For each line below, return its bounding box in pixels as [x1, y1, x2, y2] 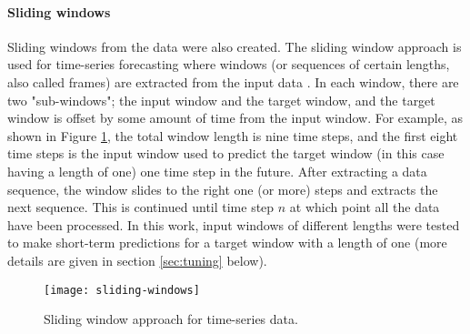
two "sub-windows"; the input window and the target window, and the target [7, 90, 435, 109]
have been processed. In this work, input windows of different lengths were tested [7, 215, 460, 234]
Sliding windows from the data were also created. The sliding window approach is [7, 36, 462, 56]
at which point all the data [289, 197, 440, 217]
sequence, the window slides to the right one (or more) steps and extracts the [7, 179, 438, 198]
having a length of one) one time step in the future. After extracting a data [7, 161, 427, 180]
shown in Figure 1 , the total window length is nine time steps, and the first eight [7, 126, 458, 145]
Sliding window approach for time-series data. [44, 309, 298, 329]
